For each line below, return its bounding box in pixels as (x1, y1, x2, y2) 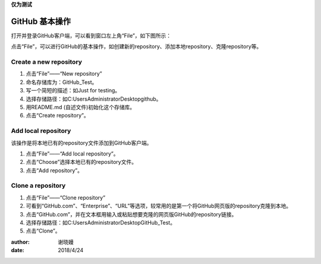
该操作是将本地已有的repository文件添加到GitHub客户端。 (11, 139, 152, 146)
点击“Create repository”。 (26, 112, 89, 119)
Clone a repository (11, 182, 66, 190)
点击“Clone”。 (26, 227, 61, 235)
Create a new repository (11, 58, 83, 66)
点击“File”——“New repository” (26, 70, 102, 77)
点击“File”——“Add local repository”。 (26, 150, 119, 157)
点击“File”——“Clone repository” (26, 194, 106, 201)
